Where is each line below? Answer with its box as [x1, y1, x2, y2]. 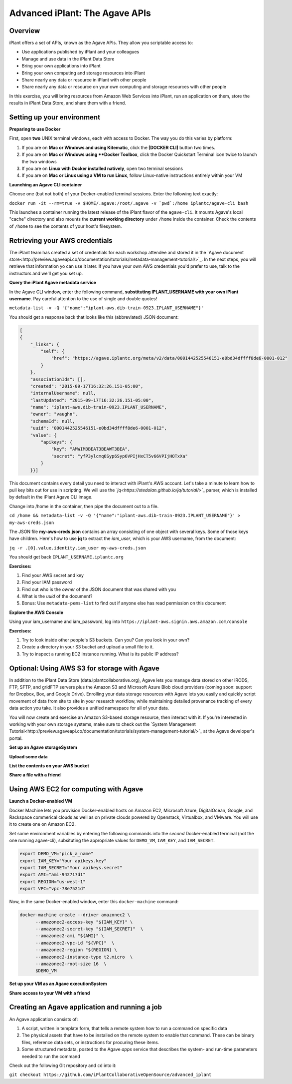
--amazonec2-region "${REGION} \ [35, 947, 117, 953]
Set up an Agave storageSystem [9, 744, 77, 750]
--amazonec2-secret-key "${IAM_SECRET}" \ [35, 926, 144, 932]
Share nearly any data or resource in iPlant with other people [21, 77, 146, 83]
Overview [9, 26, 40, 35]
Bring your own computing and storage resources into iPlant [21, 70, 146, 76]
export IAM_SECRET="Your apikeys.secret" [19, 865, 123, 871]
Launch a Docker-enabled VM [9, 798, 72, 804]
